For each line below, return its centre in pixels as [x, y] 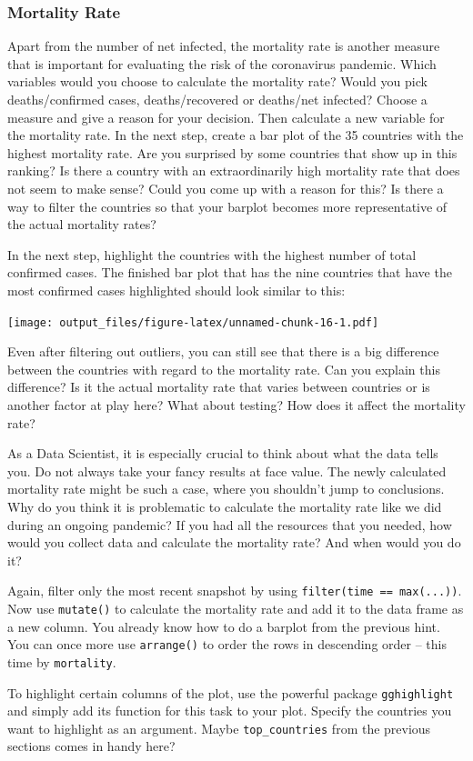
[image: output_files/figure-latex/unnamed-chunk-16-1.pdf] [193, 322]
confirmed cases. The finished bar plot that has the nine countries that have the [230, 272]
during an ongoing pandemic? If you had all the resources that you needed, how [230, 524]
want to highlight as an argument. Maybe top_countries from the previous [219, 728]
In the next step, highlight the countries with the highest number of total [212, 254]
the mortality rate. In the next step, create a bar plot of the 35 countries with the [236, 135]
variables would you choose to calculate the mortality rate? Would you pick [217, 81]
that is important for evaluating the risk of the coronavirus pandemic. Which [222, 63]
